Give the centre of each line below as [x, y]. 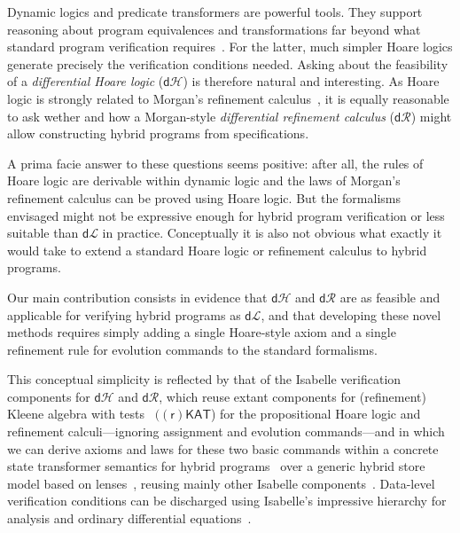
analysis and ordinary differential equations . [129, 518]
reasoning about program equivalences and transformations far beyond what [214, 29]
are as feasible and [390, 297]
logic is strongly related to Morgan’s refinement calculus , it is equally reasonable [228, 98]
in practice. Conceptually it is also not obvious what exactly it [272, 233]
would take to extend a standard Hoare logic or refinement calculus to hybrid [217, 250]
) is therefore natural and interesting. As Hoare [311, 81]
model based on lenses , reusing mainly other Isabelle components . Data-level [221, 483]
